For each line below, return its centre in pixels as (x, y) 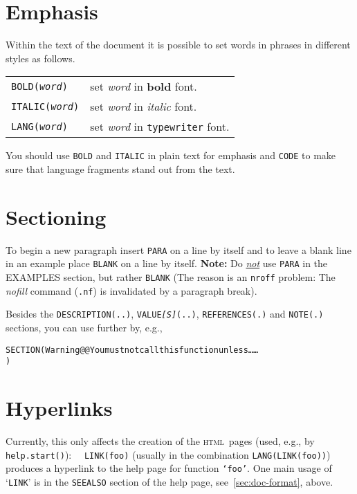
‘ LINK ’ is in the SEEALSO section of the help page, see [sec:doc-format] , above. (170, 481)
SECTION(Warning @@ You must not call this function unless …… (132, 350)
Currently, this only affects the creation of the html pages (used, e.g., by (160, 441)
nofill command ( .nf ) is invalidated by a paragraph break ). (131, 290)
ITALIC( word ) (45, 106)
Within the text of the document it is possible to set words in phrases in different (178, 45)
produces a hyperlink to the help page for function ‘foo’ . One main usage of (169, 468)
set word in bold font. (144, 86)
